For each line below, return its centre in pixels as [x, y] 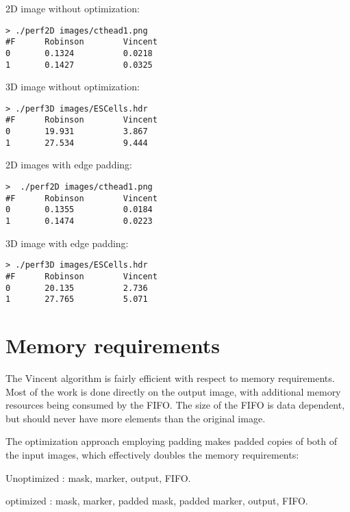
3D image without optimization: [73, 87]
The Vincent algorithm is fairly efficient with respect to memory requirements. [170, 378]
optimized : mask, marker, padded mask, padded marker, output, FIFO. [157, 501]
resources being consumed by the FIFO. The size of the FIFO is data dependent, [175, 405]
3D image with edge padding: [67, 243]
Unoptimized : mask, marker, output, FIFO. [98, 477]
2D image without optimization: [73, 8]
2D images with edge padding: [69, 165]
